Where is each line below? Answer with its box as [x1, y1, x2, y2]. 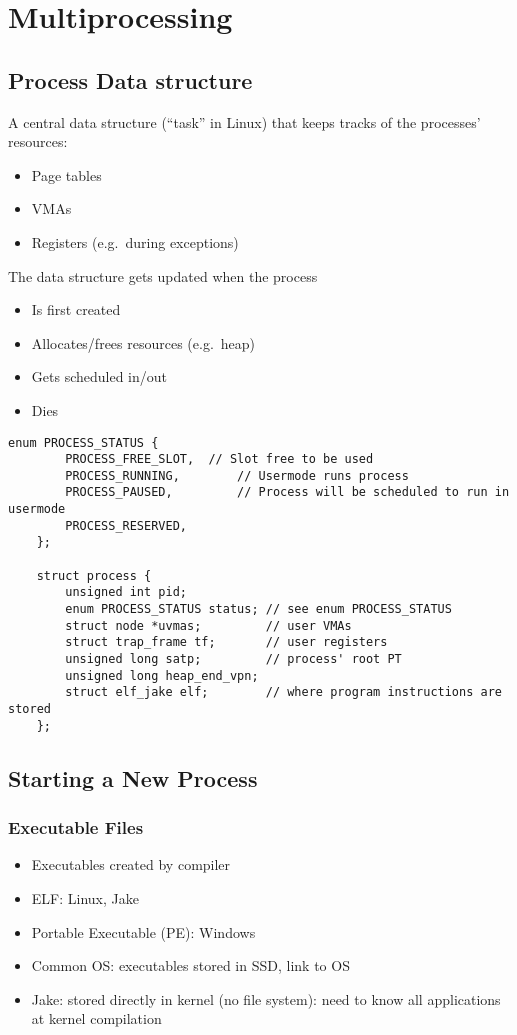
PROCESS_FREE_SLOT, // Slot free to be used [65, 452, 374, 467]
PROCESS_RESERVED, [65, 518, 187, 533]
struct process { [36, 568, 152, 583]
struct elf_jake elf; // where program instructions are [65, 685, 502, 700]
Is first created [31, 299, 121, 320]
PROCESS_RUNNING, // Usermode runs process [65, 468, 409, 483]
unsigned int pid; [65, 585, 187, 600]
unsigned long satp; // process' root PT [65, 652, 402, 667]
